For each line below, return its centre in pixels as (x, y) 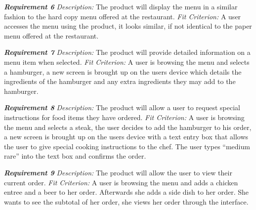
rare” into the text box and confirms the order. (75, 156)
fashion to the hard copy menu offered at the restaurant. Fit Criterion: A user (123, 16)
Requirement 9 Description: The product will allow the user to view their (118, 172)
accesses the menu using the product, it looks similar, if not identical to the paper (128, 26)
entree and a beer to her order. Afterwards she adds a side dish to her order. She (127, 192)
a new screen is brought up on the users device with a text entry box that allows (126, 137)
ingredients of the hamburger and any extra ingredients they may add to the (120, 81)
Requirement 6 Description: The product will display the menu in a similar (121, 6)
